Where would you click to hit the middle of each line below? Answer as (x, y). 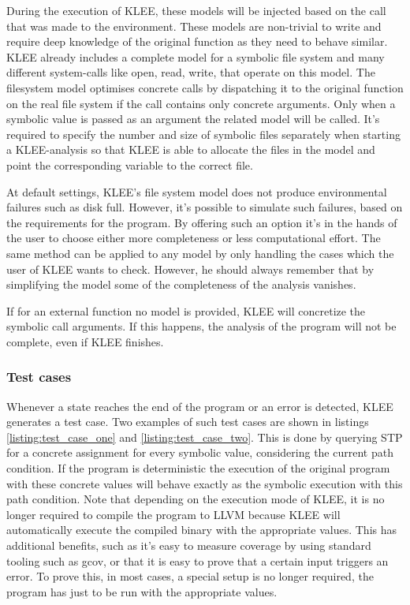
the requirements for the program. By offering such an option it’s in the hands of (202, 222)
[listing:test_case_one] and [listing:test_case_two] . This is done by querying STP (205, 437)
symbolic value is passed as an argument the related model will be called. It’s (193, 119)
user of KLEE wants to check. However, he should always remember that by (190, 269)
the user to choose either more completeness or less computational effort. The (194, 238)
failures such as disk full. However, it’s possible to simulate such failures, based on (205, 207)
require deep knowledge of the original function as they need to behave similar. (197, 41)
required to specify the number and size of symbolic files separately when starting (203, 134)
